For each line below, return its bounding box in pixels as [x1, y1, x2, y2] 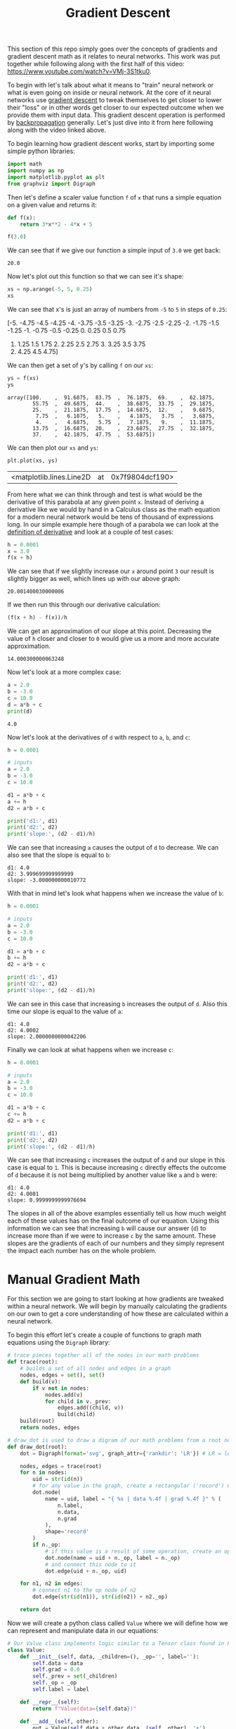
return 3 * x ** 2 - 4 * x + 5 [20, 221, 93, 228]
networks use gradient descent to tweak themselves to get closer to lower [7, 96, 223, 104]
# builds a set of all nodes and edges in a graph [20, 1365, 171, 1372]
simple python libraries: [7, 147, 75, 156]
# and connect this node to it [44, 1560, 137, 1568]
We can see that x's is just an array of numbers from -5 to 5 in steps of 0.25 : [7, 305, 228, 314]
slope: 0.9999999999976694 [7, 1197, 86, 1204]
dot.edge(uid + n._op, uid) [44, 1568, 128, 1575]
